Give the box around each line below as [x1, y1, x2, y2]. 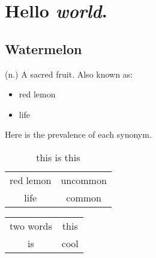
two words [10, 218, 52, 233]
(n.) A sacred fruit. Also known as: [5, 67, 133, 80]
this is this [36, 150, 80, 164]
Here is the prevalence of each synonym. [5, 128, 152, 141]
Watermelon [5, 39, 82, 58]
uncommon [61, 173, 107, 187]
